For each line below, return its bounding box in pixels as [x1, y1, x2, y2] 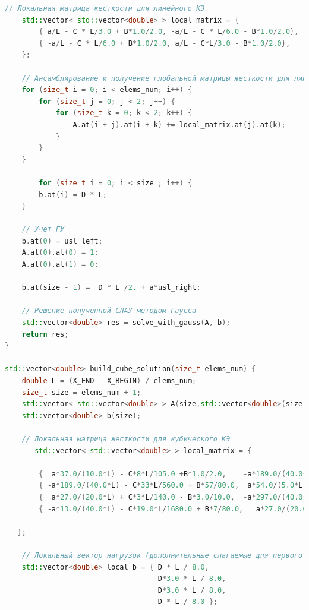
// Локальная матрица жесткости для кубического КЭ [21, 434, 231, 443]
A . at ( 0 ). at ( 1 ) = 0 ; [21, 260, 99, 269]
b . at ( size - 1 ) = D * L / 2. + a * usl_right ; [21, 283, 201, 292]
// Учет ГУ [21, 225, 65, 234]
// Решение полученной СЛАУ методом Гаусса [21, 306, 197, 315]
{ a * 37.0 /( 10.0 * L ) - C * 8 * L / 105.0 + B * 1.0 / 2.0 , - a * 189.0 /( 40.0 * [39, 469, 307, 478]
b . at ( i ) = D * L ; [39, 190, 107, 199]
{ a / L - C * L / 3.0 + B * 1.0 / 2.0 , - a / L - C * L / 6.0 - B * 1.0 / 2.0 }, [39, 27, 299, 36]
